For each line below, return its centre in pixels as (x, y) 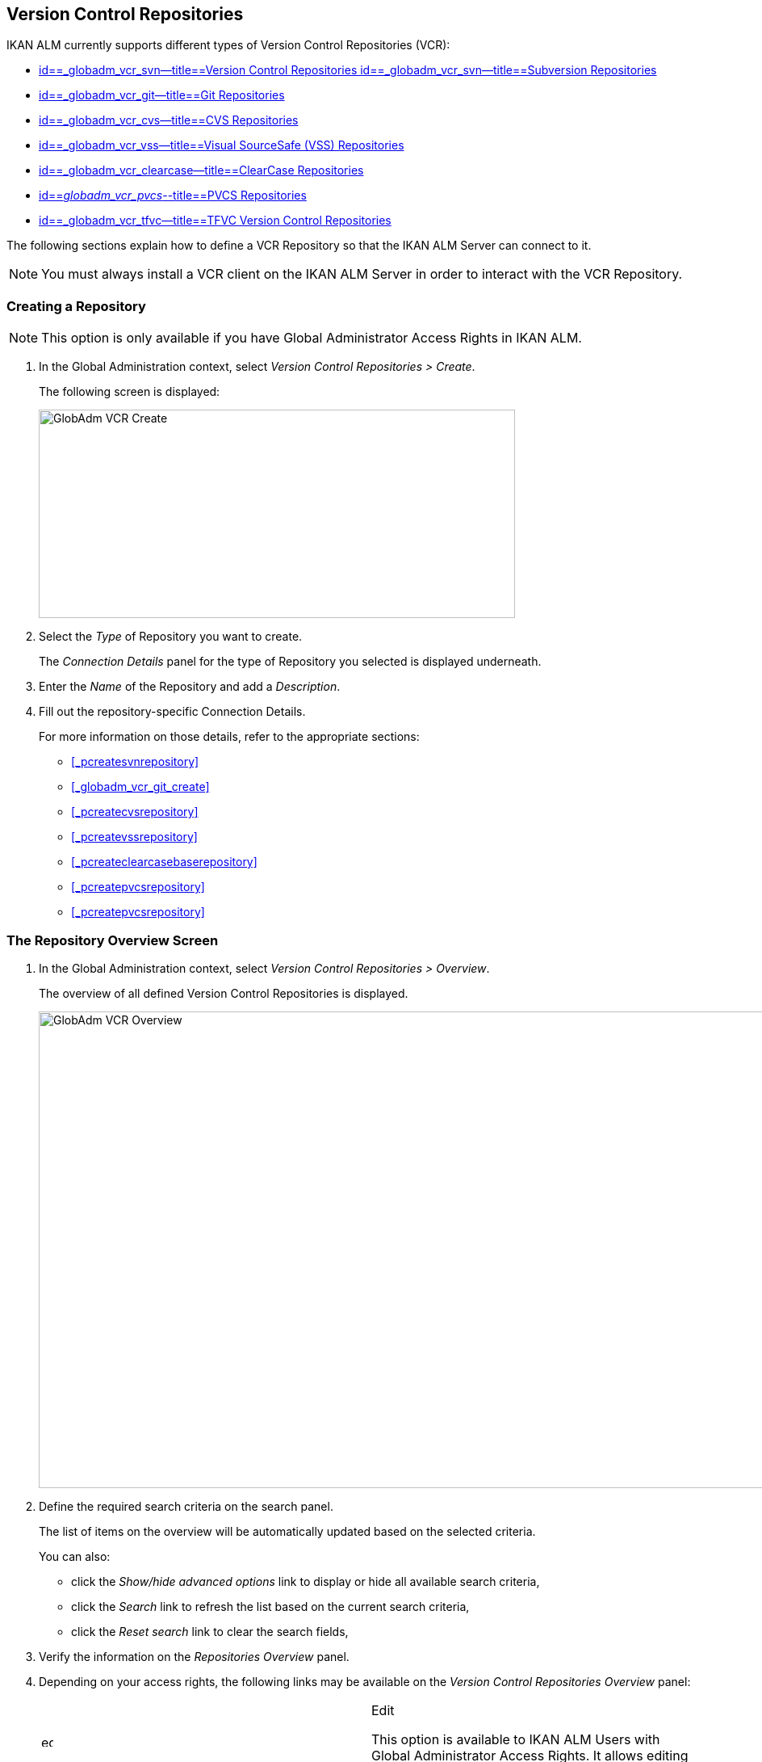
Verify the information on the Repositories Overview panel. (194, 1656)
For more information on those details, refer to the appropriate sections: (229, 737)
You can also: (75, 1556)
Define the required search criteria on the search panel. (186, 1506)
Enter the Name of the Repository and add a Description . (190, 687)
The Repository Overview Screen (113, 940)
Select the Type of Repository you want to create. (171, 637)
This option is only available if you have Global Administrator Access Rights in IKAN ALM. (312, 338)
